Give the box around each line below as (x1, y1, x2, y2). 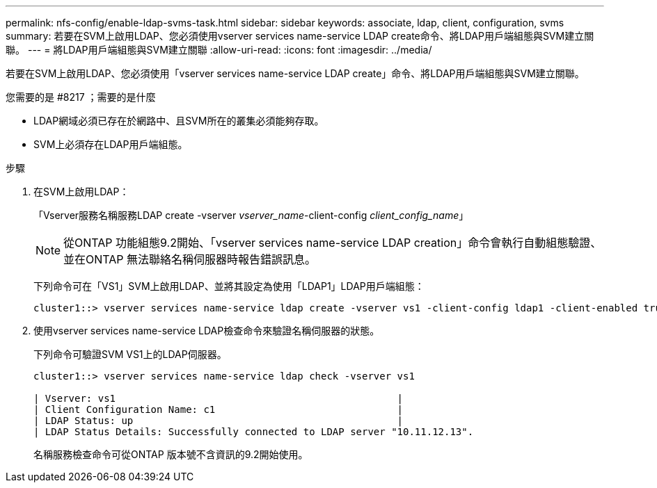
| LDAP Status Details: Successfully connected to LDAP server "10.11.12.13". (33, 426, 474, 437)
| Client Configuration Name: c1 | (33, 404, 404, 415)
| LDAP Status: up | (33, 415, 404, 426)
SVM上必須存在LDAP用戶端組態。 (33, 138, 188, 150)
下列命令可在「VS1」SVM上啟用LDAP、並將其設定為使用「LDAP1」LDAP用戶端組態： (33, 280, 425, 292)
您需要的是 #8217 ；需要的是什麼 (6, 91, 156, 103)
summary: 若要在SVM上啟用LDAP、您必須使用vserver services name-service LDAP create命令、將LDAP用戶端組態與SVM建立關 (6, 30, 594, 42)
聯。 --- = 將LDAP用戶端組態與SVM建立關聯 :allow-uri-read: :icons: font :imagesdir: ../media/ (6, 44, 432, 56)
